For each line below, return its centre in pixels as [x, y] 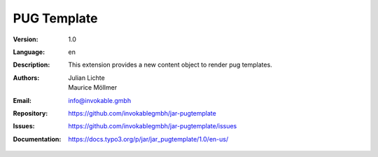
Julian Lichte [86, 78]
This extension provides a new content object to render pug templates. [170, 65]
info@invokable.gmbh [100, 100]
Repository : [30, 113]
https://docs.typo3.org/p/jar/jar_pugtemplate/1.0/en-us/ [148, 139]
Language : [29, 52]
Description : [31, 65]
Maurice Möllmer [93, 88]
